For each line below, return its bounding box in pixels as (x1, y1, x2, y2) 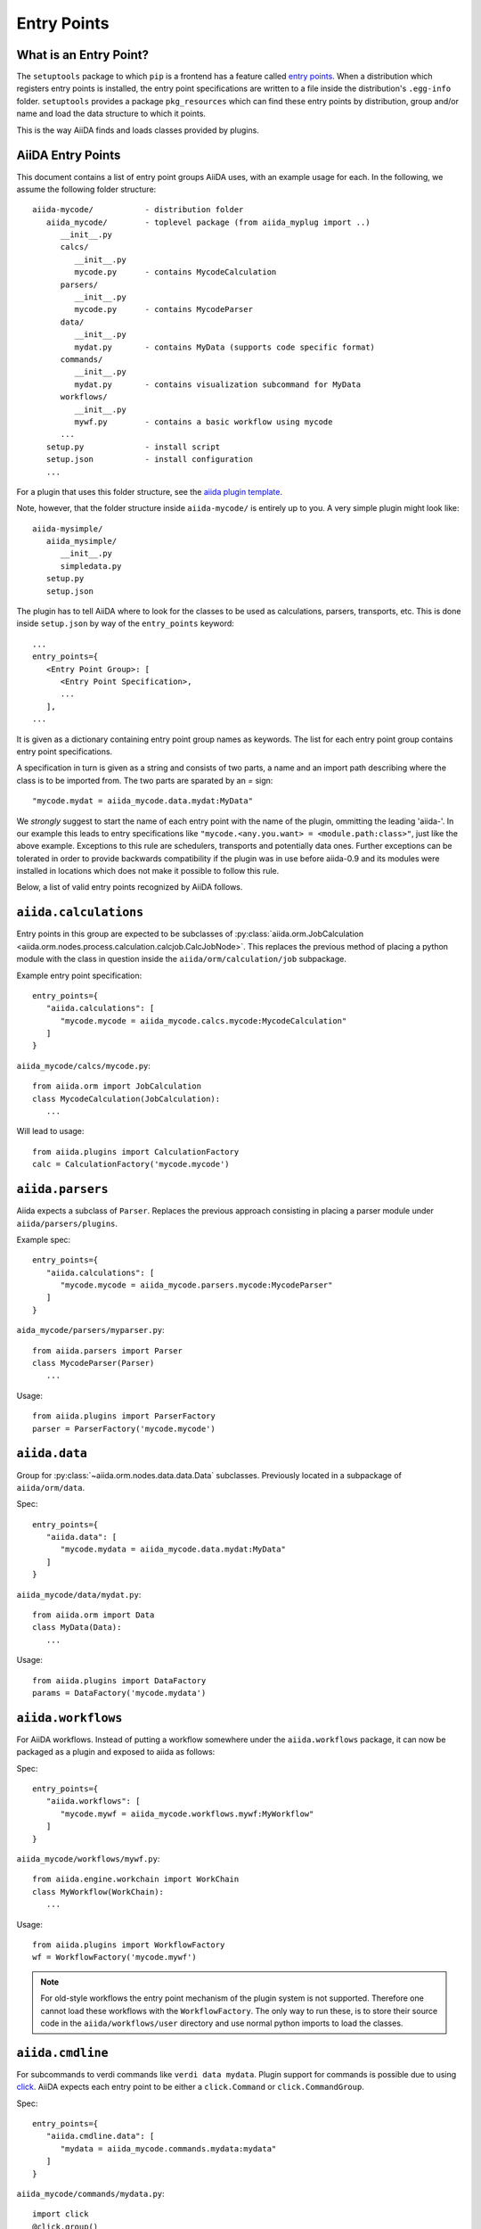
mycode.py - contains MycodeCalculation (74, 267, 277, 277)
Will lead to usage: (16, 1126, 85, 1137)
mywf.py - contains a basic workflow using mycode (74, 416, 333, 427)
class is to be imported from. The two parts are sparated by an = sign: (16, 775, 273, 785)
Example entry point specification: (16, 970, 143, 981)
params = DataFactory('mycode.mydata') (32, 1688, 207, 1698)
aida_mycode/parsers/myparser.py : (16, 1325, 165, 1336)
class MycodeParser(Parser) (32, 1358, 155, 1369)
